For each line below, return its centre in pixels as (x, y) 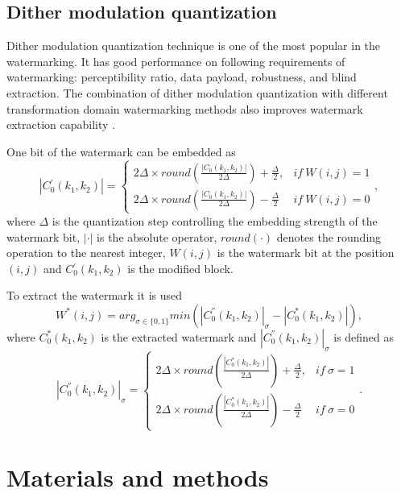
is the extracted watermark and (179, 336)
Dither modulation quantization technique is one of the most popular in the (194, 46)
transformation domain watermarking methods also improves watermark (185, 108)
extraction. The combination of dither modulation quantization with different (197, 92)
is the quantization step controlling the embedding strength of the (215, 220)
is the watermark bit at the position (306, 253)
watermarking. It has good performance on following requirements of (176, 61)
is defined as (364, 336)
